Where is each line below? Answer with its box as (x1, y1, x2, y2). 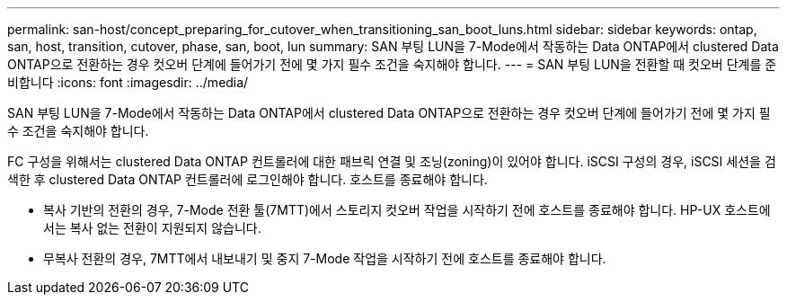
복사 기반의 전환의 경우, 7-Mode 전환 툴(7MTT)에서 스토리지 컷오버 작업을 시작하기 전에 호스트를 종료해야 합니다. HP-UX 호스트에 (43, 202, 771, 218)
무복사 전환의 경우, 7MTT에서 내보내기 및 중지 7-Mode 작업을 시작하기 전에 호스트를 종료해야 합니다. (43, 251, 606, 266)
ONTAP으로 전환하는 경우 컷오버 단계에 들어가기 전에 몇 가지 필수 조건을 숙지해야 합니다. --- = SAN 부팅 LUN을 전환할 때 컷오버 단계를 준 (7, 57, 777, 72)
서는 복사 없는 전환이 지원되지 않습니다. (43, 220, 261, 235)
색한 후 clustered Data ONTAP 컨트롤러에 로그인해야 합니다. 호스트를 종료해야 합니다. (7, 172, 488, 187)
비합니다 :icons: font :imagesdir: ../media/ (7, 75, 249, 90)
